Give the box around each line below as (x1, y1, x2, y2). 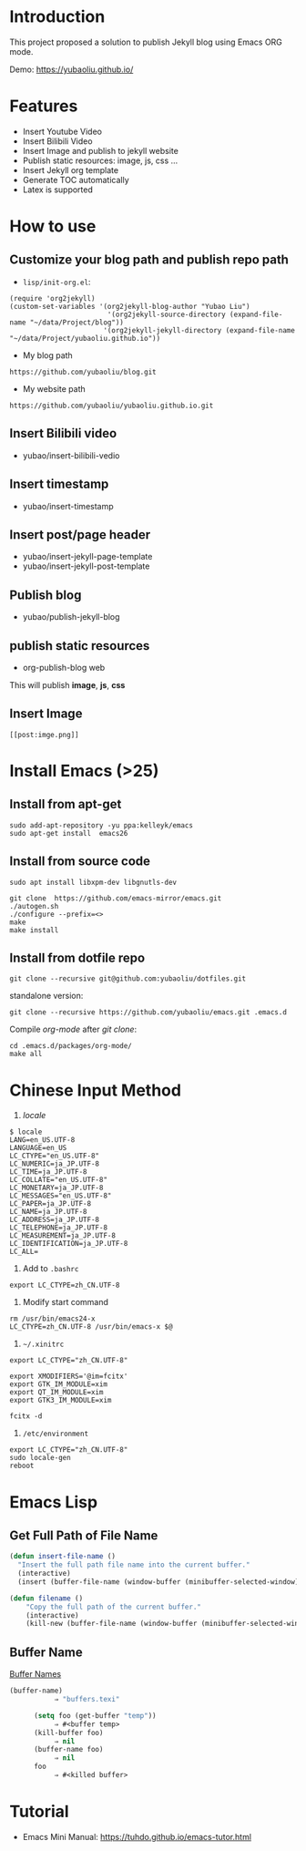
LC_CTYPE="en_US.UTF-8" (9, 1151, 100, 1161)
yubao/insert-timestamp (22, 500, 114, 511)
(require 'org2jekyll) (9, 293, 96, 303)
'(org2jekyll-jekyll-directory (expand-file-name (103, 325, 296, 334)
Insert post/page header (9, 527, 151, 542)
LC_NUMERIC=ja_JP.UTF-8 (9, 1159, 100, 1168)
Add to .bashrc (22, 1263, 79, 1274)
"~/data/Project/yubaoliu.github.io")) (9, 334, 161, 343)
